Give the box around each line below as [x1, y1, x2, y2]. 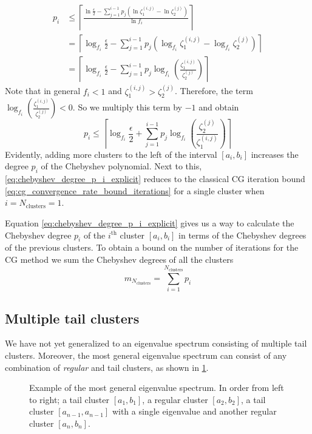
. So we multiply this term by [72, 101, 182, 114]
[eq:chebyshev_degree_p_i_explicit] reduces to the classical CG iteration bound [5, 172, 305, 185]
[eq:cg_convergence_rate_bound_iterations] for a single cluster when [5, 184, 265, 197]
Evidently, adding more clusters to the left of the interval [5, 147, 217, 160]
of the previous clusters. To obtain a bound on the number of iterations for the [5, 241, 299, 254]
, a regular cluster [142, 393, 208, 405]
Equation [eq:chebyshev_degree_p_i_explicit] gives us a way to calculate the [5, 216, 294, 229]
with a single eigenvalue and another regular [112, 405, 277, 418]
